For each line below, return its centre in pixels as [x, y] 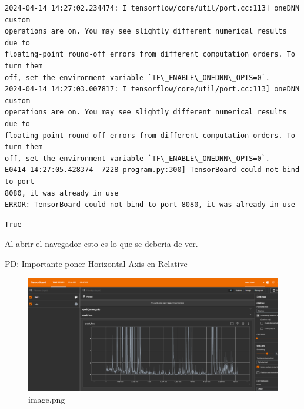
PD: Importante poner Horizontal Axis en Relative [96, 263]
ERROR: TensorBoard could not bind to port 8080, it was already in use [150, 205]
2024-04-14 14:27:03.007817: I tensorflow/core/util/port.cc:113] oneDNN [152, 89]
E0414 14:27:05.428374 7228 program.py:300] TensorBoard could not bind [152, 170]
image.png [47, 399]
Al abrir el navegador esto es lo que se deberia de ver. [101, 244]
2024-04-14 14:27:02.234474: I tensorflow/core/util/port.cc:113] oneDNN [152, 8]
